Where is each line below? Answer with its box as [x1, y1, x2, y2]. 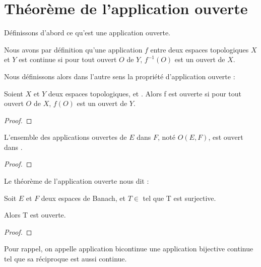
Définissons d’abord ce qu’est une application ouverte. [4, 27, 170, 38]
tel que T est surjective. [143, 192, 216, 203]
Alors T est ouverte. [4, 209, 66, 220]
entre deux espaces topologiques [150, 44, 249, 55]
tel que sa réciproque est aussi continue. [4, 253, 127, 264]
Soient [4, 88, 23, 98]
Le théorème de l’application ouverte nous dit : [4, 176, 149, 186]
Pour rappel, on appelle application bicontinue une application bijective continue [4, 243, 253, 254]
